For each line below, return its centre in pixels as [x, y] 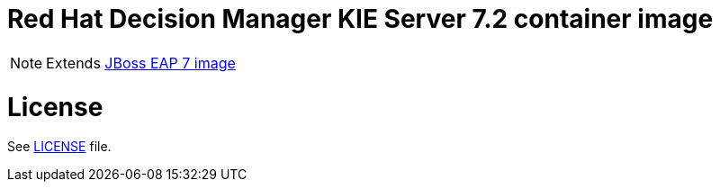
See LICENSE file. [59, 147]
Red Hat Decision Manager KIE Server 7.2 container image [360, 19]
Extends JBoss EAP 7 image [141, 63]
